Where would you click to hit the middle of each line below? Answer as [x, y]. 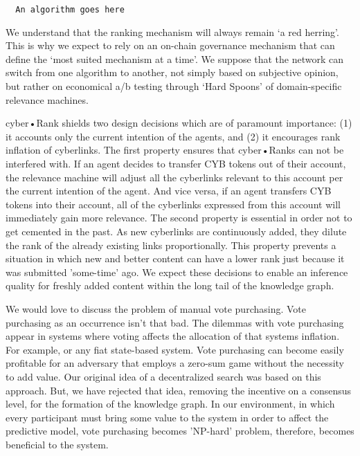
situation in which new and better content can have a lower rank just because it [175, 258]
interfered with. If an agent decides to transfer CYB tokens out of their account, [176, 163]
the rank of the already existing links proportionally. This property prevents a [171, 245]
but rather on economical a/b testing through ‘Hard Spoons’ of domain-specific [174, 86]
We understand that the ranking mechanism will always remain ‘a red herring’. [172, 31]
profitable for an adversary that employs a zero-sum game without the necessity [175, 363]
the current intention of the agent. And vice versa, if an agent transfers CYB [169, 191]
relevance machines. [47, 99]
